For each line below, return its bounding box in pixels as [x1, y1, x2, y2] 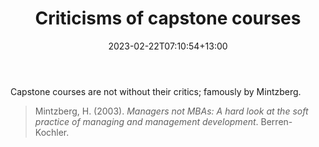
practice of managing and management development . [34, 115, 259, 127]
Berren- [260, 115, 293, 127]
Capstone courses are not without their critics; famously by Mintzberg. [10, 85, 302, 97]
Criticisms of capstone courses [34, 7, 302, 30]
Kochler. [34, 126, 70, 138]
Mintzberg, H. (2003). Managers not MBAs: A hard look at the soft [34, 105, 309, 117]
